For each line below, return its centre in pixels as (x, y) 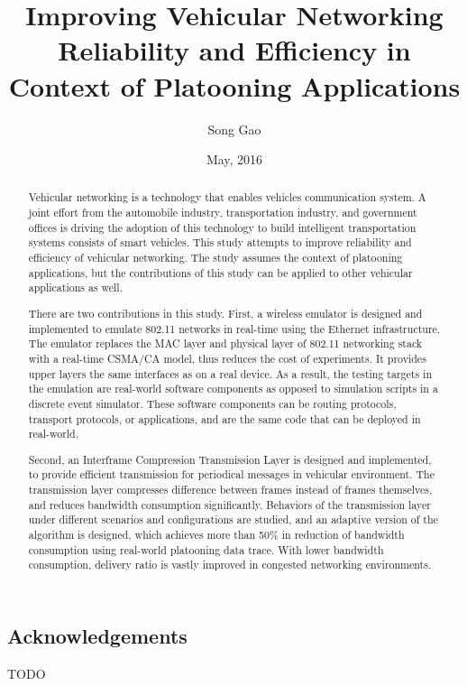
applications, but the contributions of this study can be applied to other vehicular (220, 272)
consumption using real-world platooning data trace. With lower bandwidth (206, 549)
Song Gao (234, 129)
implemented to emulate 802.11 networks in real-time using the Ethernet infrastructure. (234, 328)
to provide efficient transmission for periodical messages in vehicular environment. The (231, 474)
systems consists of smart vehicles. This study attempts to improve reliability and (220, 242)
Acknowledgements (97, 636)
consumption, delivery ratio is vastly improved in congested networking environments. (230, 565)
